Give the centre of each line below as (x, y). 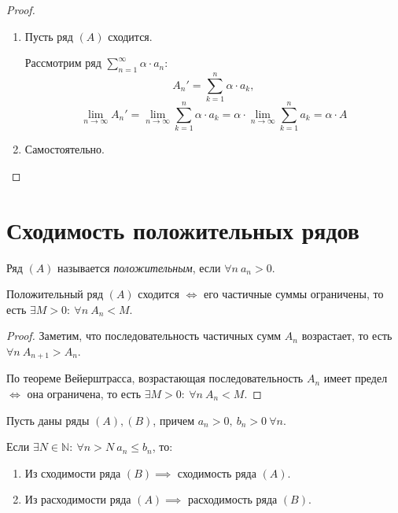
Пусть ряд (49, 36)
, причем (173, 420)
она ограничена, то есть (84, 393)
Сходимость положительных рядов (183, 229)
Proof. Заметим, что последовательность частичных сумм (144, 336)
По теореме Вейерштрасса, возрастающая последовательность (155, 378)
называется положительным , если (139, 267)
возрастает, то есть (347, 336)
